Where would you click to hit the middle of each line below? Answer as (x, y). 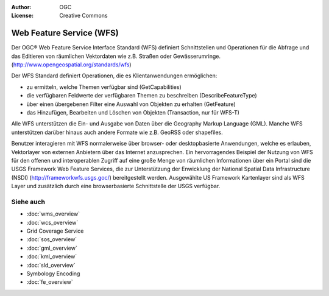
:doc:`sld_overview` (51, 265)
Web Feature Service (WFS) (65, 33)
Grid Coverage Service (55, 231)
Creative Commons (83, 16)
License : (22, 16)
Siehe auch (28, 202)
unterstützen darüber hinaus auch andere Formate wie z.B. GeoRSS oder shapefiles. (117, 132)
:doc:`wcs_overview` (52, 222)
